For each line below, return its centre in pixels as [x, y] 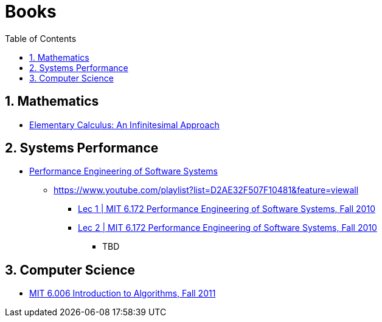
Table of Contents [41, 38]
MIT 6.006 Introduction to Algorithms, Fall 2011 [123, 293]
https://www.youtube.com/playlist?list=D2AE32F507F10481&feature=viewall [206, 190]
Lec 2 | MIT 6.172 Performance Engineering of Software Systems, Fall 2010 [227, 228]
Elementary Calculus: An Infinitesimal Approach [124, 125]
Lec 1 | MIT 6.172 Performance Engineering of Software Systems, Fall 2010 [227, 209]
